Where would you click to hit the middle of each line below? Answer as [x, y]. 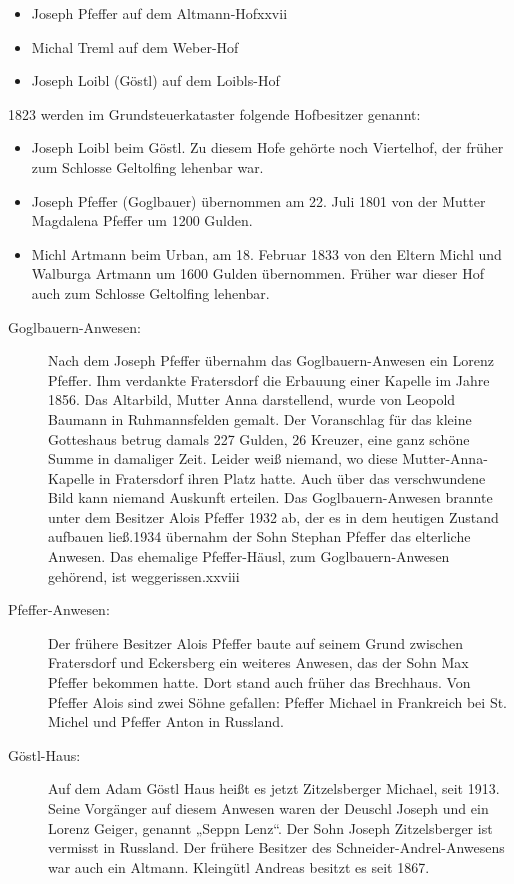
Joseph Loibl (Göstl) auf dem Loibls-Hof [155, 80]
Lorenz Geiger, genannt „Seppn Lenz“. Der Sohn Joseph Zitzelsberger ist [270, 827]
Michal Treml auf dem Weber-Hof [135, 46]
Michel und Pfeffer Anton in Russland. [166, 721]
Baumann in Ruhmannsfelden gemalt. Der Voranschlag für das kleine [260, 418]
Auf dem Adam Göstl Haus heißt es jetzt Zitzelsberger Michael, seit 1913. [274, 788]
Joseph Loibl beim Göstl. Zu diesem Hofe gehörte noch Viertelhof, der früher [267, 147]
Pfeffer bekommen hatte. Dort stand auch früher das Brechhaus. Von [259, 682]
